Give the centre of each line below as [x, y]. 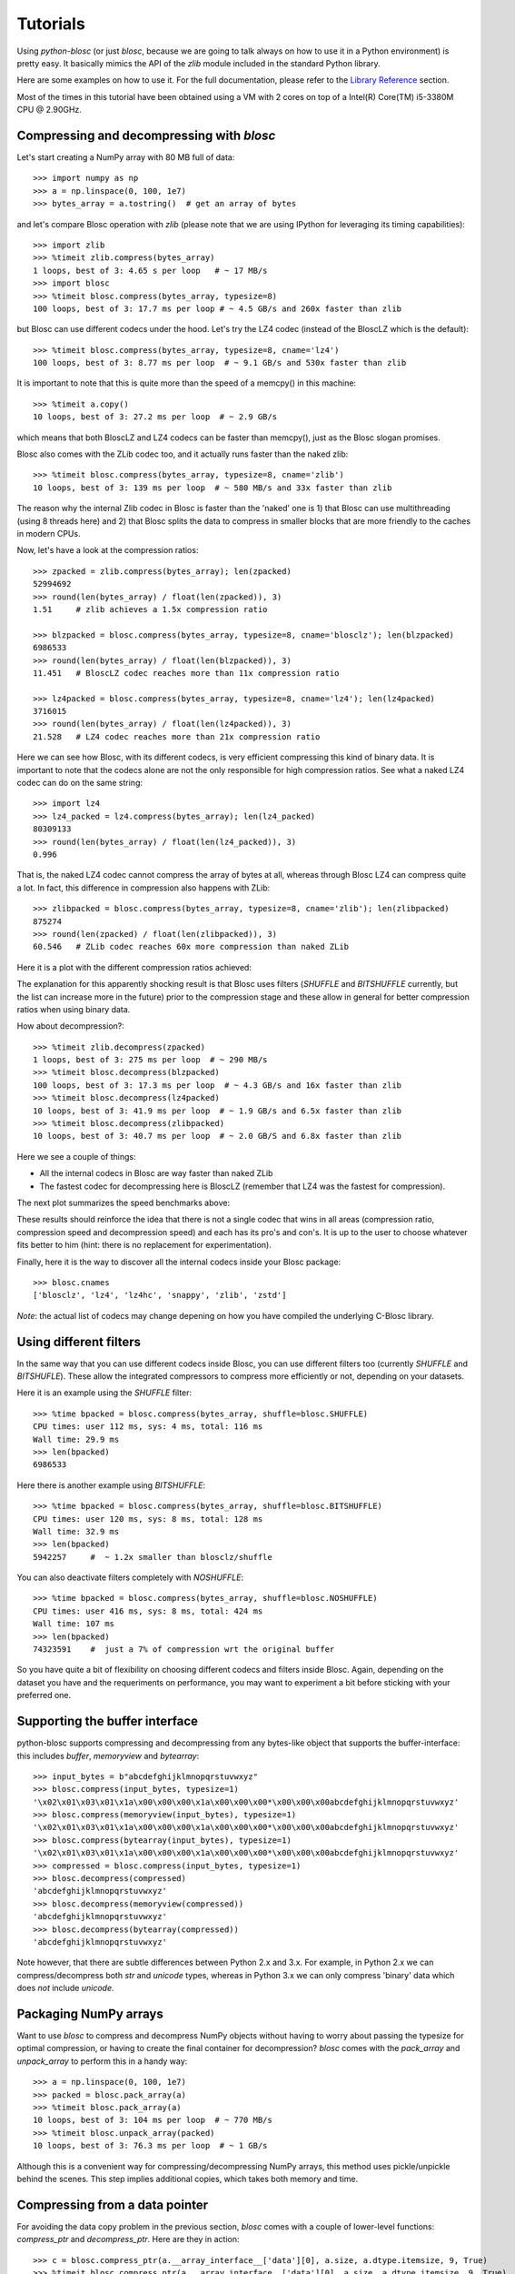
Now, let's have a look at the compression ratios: [108, 550]
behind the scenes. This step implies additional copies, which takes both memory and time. [188, 2178]
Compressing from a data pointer [113, 2204]
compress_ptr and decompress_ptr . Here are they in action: [128, 2239]
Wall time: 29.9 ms [76, 1439]
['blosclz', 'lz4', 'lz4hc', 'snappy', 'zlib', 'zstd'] [160, 1295]
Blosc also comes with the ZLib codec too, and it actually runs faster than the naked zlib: [183, 454]
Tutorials [51, 24]
